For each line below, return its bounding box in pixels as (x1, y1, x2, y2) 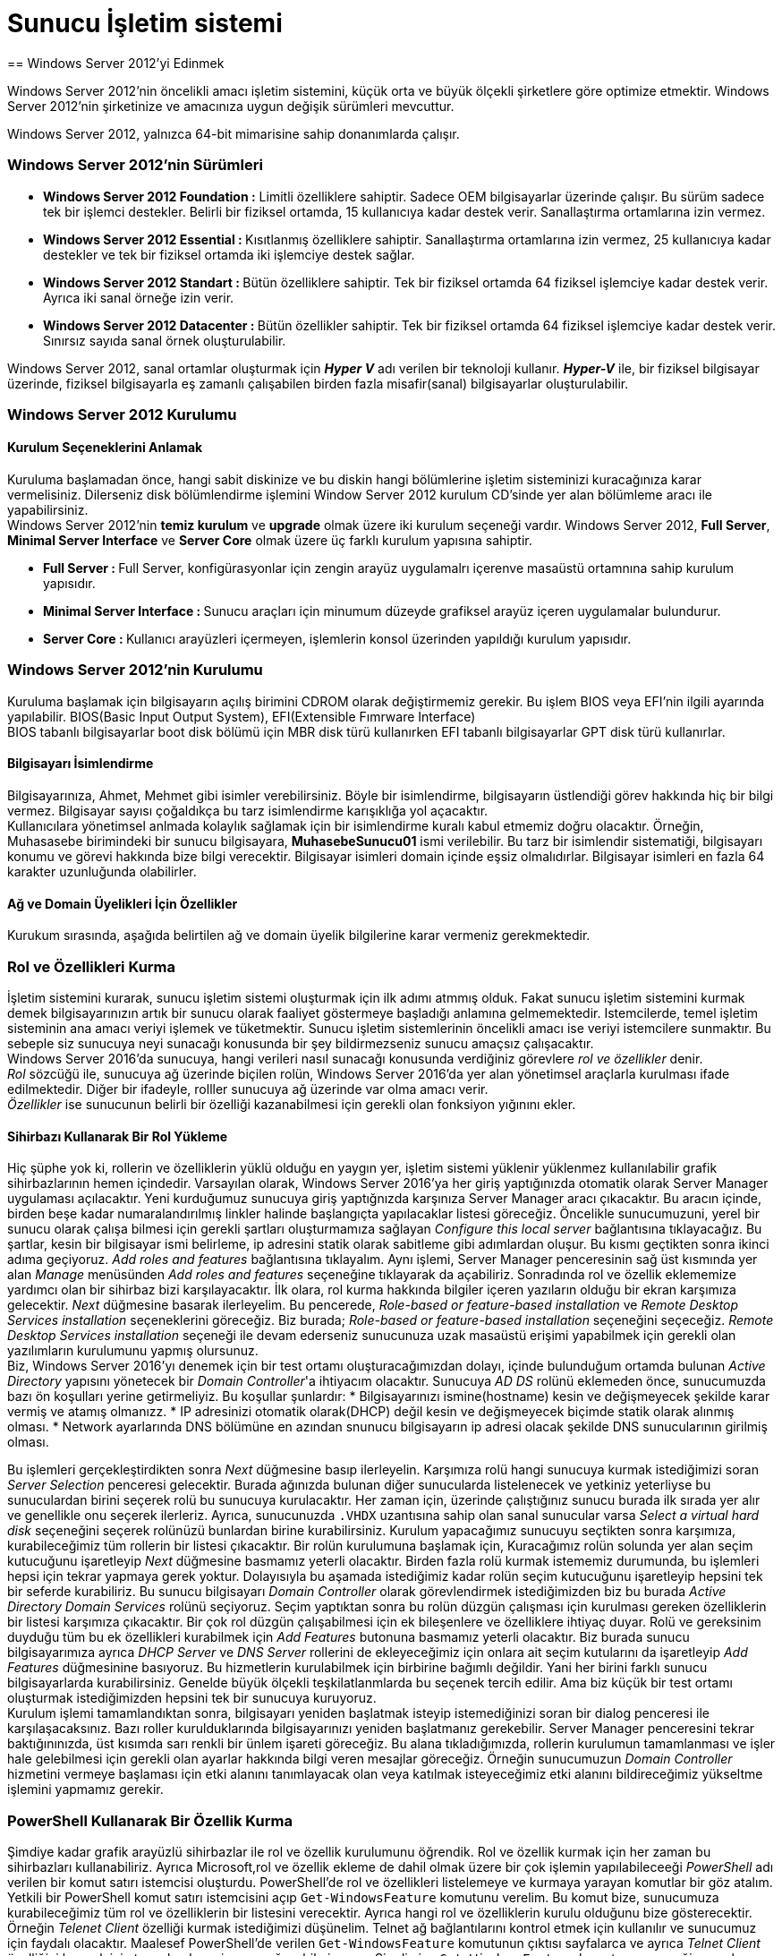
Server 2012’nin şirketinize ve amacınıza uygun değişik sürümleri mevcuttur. (7, 98, 455, 114)
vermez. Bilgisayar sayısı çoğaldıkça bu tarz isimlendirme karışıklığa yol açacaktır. (7, 803, 489, 819)
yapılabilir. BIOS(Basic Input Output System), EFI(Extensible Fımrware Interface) (7, 708, 476, 724)
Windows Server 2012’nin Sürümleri (7, 156, 263, 175)
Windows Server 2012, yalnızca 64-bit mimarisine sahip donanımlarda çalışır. (7, 125, 460, 141)
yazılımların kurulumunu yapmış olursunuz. (7, 1343, 259, 1359)
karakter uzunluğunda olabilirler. (7, 864, 197, 880)
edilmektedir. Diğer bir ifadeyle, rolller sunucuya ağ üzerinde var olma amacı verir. (7, 1081, 489, 1098)
